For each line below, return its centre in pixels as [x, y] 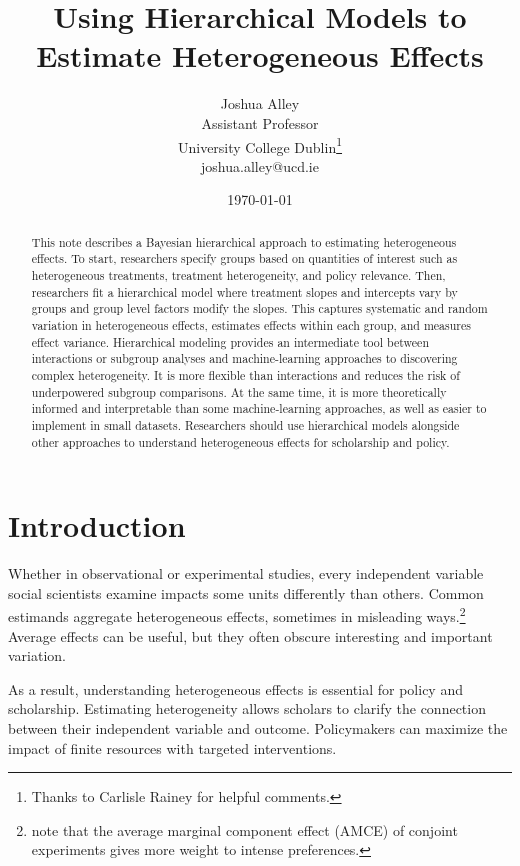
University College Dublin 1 [260, 145]
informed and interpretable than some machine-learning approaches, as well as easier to [259, 408]
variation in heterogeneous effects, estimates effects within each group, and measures [251, 325]
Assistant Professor [260, 122]
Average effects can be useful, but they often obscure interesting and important [250, 635]
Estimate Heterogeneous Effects [260, 55]
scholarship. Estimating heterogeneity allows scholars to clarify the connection [247, 708]
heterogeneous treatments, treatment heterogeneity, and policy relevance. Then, [238, 275]
